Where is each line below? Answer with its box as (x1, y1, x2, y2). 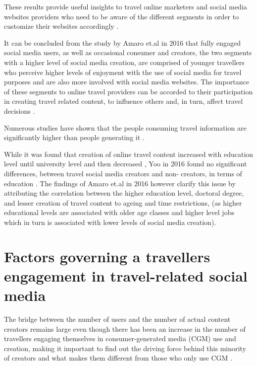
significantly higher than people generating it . (4, 132, 145, 143)
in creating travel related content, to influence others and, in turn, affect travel (4, 96, 243, 106)
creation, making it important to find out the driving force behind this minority (4, 343, 246, 353)
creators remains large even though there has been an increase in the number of (4, 323, 246, 334)
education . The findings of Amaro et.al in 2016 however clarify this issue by (4, 178, 236, 188)
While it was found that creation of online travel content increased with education (4, 148, 254, 159)
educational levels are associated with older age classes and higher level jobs (4, 207, 234, 218)
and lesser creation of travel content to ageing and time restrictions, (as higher (4, 197, 242, 208)
